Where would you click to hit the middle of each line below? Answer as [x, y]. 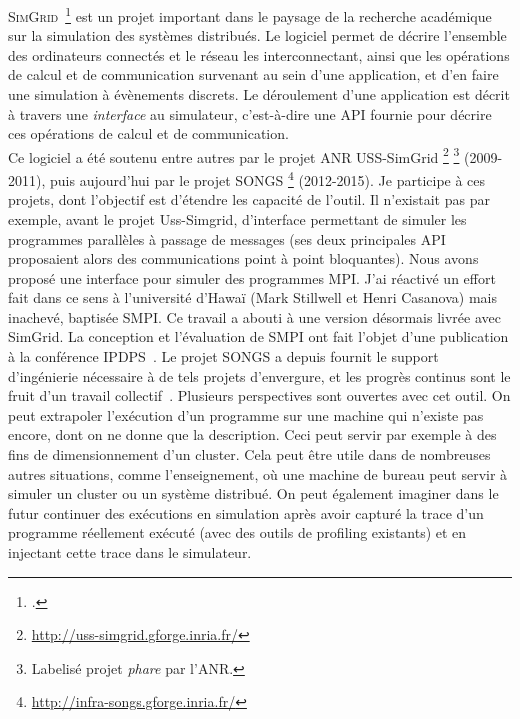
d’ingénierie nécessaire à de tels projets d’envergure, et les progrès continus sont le [259, 375]
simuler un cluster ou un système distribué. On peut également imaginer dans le [253, 493]
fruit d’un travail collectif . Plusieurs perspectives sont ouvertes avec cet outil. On [259, 395]
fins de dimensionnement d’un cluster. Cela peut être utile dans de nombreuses [249, 454]
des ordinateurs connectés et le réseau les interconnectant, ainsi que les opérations [259, 54]
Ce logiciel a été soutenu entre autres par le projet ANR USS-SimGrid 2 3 [234, 155]
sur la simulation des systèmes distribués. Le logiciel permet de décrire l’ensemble [257, 35]
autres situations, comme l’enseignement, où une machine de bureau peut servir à [258, 473]
